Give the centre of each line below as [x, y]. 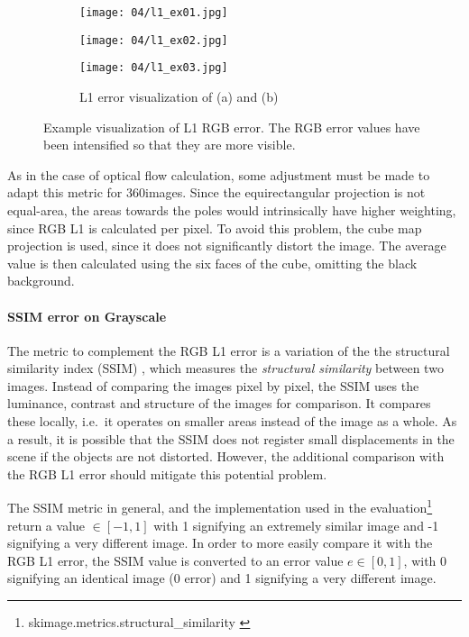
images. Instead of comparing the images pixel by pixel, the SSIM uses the [213, 385]
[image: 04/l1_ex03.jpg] [154, 68]
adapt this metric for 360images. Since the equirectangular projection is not [216, 192]
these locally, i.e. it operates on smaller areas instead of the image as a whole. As [232, 421]
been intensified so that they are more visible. [170, 145]
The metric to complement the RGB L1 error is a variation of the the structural [229, 350]
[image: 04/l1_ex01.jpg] [154, 13]
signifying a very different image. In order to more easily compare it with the [220, 543]
